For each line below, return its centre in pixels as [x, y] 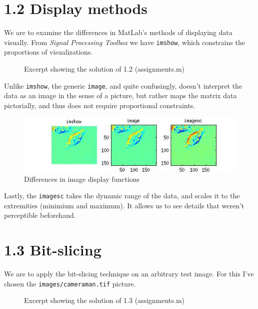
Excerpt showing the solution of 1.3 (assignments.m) [104, 300]
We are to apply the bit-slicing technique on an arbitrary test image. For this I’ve [129, 274]
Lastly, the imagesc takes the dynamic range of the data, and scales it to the [122, 196]
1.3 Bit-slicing [53, 250]
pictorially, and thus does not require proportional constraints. [100, 105]
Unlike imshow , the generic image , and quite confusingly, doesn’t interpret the [123, 85]
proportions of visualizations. [48, 52]
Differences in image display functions [82, 179]
